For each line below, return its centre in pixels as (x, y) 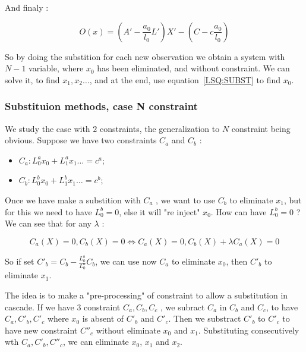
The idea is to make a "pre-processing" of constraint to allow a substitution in (146, 295)
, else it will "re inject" (160, 211)
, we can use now (126, 261)
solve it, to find (32, 79)
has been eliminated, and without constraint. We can (193, 68)
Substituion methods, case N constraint (101, 106)
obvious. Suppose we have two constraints (81, 140)
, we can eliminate (96, 342)
